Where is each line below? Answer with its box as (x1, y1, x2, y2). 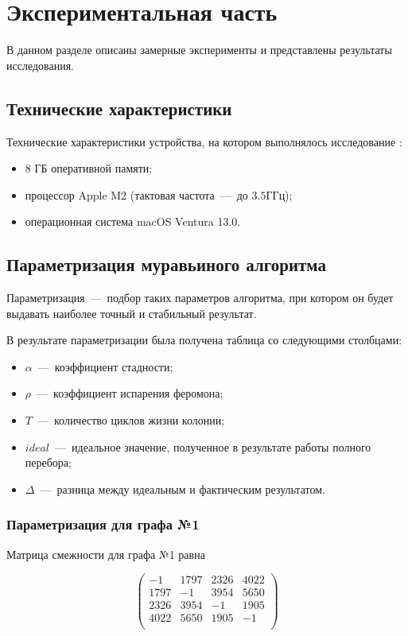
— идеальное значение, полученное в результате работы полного (55, 438, 371, 455)
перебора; (25, 454, 72, 471)
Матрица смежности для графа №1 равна (6, 545, 205, 562)
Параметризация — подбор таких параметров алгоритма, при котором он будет (6, 289, 394, 306)
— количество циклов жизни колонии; (37, 412, 225, 429)
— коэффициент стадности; (37, 358, 173, 374)
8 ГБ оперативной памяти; (25, 160, 153, 176)
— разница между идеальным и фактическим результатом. (40, 480, 325, 497)
